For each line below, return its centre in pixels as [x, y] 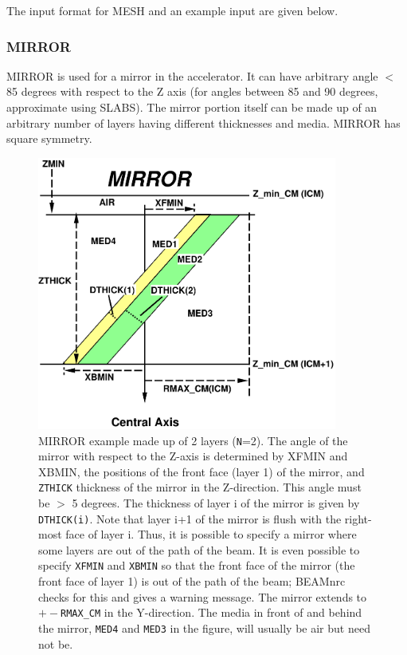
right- [358, 518]
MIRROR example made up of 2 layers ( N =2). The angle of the [193, 440]
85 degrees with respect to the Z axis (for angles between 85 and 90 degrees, [192, 91]
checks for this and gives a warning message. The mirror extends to [203, 596]
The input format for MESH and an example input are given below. [172, 10]
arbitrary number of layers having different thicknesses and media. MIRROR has [203, 122]
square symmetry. [49, 138]
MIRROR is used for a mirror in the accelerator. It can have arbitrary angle [192, 75]
